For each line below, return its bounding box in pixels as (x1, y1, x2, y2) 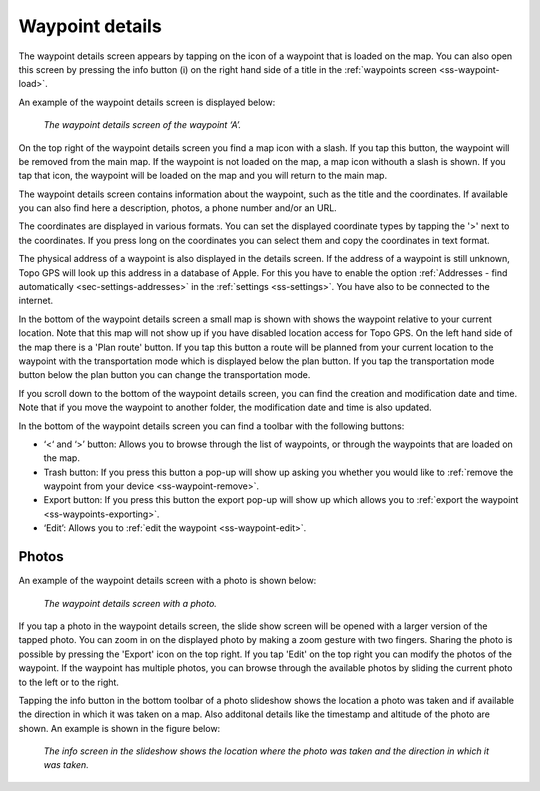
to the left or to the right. (18, 676, 120, 688)
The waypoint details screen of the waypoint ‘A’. (43, 119, 242, 131)
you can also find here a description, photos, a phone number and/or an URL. (18, 202, 337, 214)
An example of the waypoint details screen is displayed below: (18, 96, 276, 108)
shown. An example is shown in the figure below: (18, 722, 221, 734)
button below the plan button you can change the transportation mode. (18, 369, 311, 381)
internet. (18, 295, 54, 307)
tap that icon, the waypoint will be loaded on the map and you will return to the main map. (18, 170, 388, 182)
